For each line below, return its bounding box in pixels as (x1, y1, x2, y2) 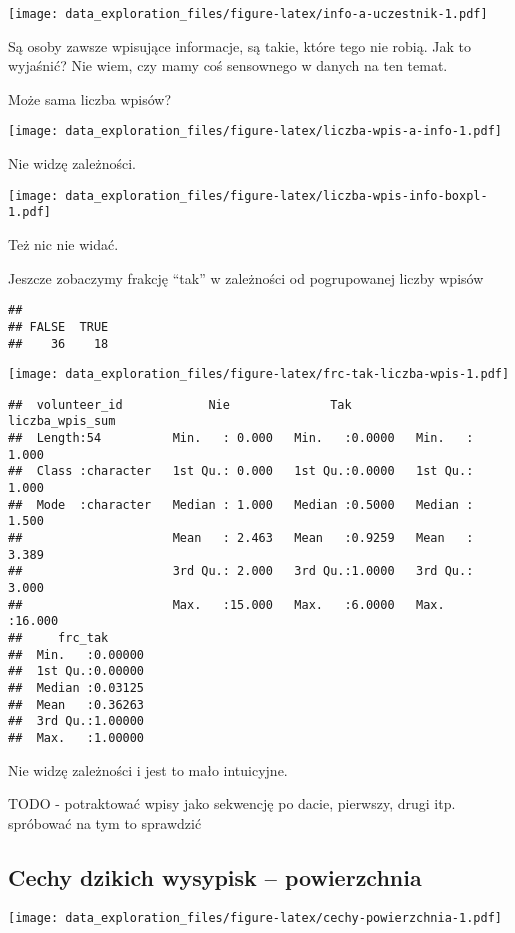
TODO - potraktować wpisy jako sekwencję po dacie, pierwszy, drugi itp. (8, 793, 456, 814)
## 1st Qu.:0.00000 (8, 664, 145, 679)
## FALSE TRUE (8, 319, 109, 334)
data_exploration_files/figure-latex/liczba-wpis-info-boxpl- (65, 188, 488, 203)
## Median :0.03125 (8, 680, 145, 695)
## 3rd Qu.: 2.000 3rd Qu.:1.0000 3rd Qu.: (8, 564, 474, 579)
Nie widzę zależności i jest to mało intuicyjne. (8, 759, 288, 780)
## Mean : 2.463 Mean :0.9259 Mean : (8, 531, 474, 546)
